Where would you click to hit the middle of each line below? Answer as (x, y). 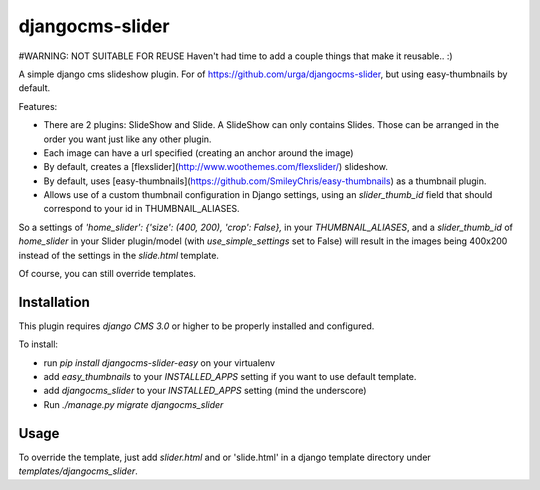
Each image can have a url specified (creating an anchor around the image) (198, 152)
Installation (54, 301)
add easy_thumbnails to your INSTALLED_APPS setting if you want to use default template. (230, 377)
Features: (38, 106)
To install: (38, 344)
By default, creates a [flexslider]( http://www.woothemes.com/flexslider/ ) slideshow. (216, 167)
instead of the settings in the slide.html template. (119, 255)
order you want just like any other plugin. (127, 139)
